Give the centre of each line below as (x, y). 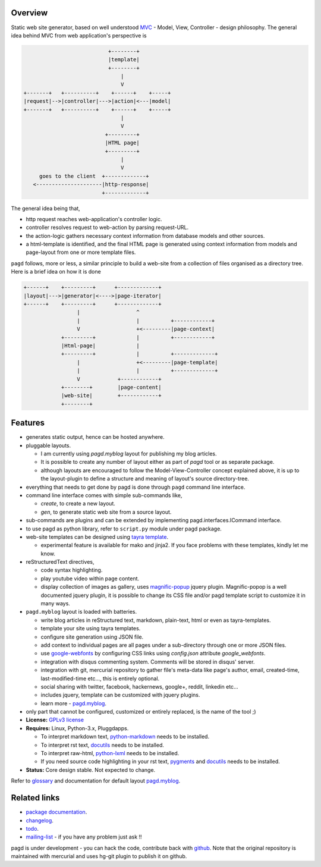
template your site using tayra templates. (91, 629)
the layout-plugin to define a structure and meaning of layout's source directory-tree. (145, 479)
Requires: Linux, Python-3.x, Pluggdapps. (77, 728)
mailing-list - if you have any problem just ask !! (84, 837)
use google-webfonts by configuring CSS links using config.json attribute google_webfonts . (153, 654)
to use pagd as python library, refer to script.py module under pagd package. (124, 529)
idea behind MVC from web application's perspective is (79, 35)
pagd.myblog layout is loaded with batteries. (81, 612)
